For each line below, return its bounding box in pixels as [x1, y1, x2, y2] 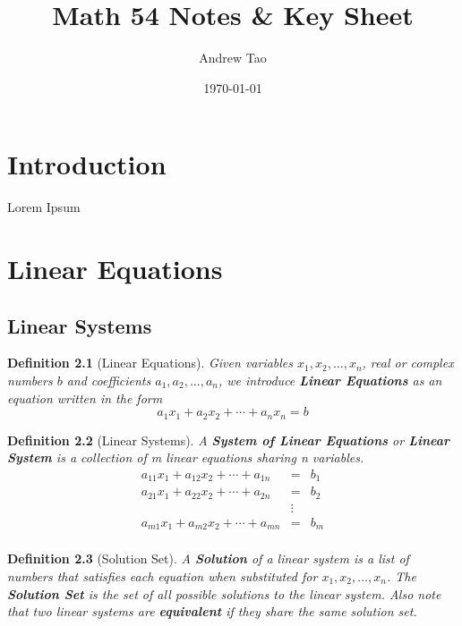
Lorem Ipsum [7, 198, 81, 216]
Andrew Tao [199, 48, 267, 67]
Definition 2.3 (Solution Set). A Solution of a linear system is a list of [7, 549, 409, 568]
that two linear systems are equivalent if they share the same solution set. [7, 602, 417, 621]
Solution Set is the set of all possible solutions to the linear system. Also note [7, 584, 441, 603]
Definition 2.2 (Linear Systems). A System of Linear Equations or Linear [7, 430, 449, 449]
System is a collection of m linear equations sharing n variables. [7, 448, 364, 467]
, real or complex [362, 353, 454, 372]
